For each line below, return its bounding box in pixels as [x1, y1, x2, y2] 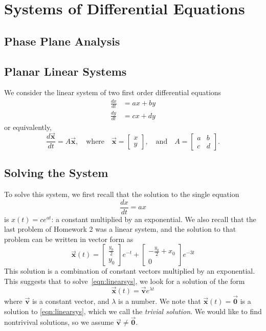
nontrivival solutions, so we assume [4, 317, 114, 327]
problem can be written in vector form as [4, 233, 134, 244]
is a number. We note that [118, 296, 201, 306]
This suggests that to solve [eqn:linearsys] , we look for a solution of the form [4, 276, 245, 286]
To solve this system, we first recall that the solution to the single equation [4, 188, 239, 199]
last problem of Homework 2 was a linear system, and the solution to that [4, 224, 236, 234]
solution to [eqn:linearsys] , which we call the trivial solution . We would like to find [4, 305, 262, 316]
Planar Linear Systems [4, 63, 127, 79]
